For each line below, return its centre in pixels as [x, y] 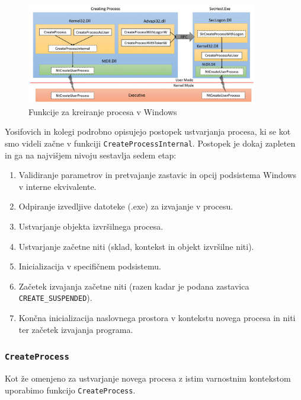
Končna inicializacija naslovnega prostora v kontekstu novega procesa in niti [157, 318]
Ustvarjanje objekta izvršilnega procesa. [91, 226]
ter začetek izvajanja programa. [76, 329]
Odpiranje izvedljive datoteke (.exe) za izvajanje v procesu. [126, 206]
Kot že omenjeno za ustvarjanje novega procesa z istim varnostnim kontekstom [148, 378]
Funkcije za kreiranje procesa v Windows [103, 111]
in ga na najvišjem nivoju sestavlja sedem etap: [91, 155]
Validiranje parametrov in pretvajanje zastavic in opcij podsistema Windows [158, 175]
